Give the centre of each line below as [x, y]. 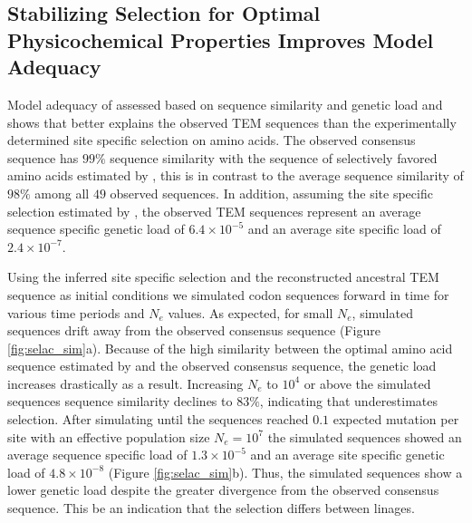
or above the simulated [367, 383]
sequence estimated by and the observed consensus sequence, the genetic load [222, 366]
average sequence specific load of [97, 455]
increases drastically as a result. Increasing [125, 383]
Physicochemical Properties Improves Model [221, 39]
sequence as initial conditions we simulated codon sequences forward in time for [228, 294]
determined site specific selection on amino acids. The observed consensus [212, 140]
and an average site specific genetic [347, 455]
